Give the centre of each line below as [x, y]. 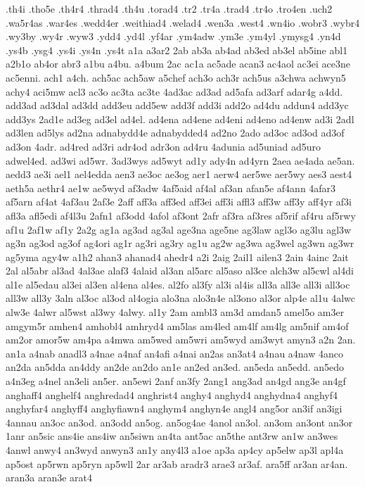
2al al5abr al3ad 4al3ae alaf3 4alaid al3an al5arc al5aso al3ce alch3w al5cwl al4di [180, 271]
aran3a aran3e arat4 [49, 477]
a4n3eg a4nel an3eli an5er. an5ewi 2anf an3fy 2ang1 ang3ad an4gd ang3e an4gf [176, 381]
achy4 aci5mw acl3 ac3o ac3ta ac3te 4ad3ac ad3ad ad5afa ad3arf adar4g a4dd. [174, 91]
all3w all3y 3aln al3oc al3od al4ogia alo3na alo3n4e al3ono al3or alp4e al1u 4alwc [181, 298]
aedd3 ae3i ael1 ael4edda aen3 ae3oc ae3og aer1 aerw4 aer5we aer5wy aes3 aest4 [179, 174]
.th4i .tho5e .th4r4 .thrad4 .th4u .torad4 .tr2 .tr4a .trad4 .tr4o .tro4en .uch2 [169, 8]
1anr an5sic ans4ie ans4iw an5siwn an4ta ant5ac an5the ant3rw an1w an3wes [172, 436]
